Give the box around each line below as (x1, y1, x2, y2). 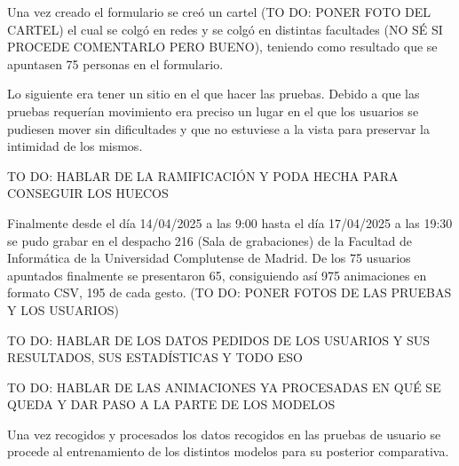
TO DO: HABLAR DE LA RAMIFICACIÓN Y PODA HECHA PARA (7, 166, 399, 185)
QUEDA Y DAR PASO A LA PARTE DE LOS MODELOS (7, 395, 336, 414)
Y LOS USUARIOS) (7, 300, 120, 319)
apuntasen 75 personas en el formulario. (7, 54, 224, 73)
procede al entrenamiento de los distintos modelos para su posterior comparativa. (7, 442, 449, 461)
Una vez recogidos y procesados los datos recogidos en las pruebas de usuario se (7, 424, 441, 443)
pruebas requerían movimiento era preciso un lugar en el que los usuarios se (7, 101, 419, 120)
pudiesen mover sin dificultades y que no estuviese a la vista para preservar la (7, 119, 430, 138)
